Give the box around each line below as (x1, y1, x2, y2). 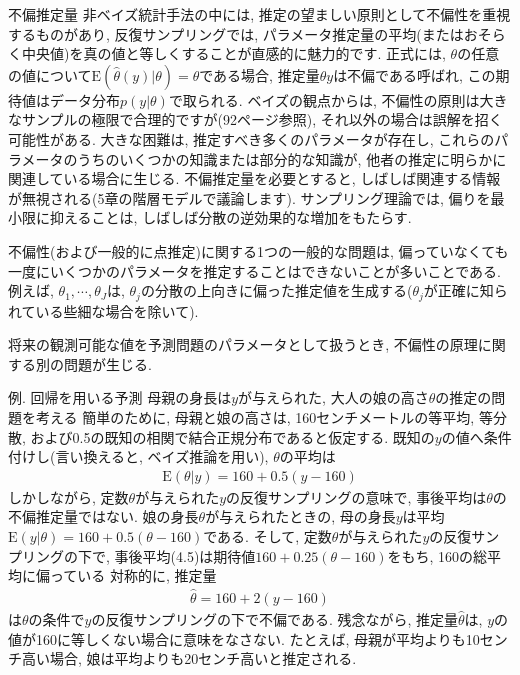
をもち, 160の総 (387, 545, 488, 566)
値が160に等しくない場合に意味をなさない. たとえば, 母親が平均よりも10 (8, 628, 480, 649)
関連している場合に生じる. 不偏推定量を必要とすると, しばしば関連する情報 (8, 168, 501, 189)
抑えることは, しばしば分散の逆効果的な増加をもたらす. (49, 207, 412, 228)
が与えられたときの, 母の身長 (205, 506, 396, 527)
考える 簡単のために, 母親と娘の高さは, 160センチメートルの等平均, (35, 406, 475, 427)
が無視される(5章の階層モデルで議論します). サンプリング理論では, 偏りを (8, 187, 491, 208)
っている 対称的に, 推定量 (49, 565, 217, 586)
